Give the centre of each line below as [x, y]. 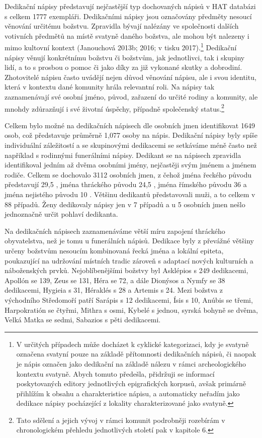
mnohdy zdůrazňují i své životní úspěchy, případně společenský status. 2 [114, 108]
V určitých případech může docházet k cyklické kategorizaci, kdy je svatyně [133, 344]
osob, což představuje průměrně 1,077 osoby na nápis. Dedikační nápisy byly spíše [131, 135]
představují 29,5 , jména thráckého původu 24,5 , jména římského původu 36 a [126, 184]
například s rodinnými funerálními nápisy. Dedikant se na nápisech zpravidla [123, 155]
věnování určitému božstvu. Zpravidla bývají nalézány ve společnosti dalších [122, 26]
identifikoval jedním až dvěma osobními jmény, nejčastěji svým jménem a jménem [130, 165]
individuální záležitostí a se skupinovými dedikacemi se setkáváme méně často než [131, 145]
